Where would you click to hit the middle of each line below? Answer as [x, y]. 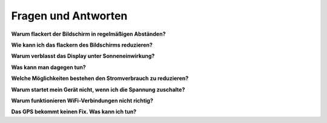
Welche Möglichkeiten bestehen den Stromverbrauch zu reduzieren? [100, 78]
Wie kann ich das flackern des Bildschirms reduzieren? [82, 45]
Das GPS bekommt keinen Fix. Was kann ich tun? [74, 111]
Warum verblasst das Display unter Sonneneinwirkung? [83, 56]
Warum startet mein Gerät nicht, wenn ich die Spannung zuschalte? [98, 89]
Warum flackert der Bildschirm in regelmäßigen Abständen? [88, 34]
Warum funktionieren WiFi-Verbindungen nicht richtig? [82, 101]
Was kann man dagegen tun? [48, 67]
